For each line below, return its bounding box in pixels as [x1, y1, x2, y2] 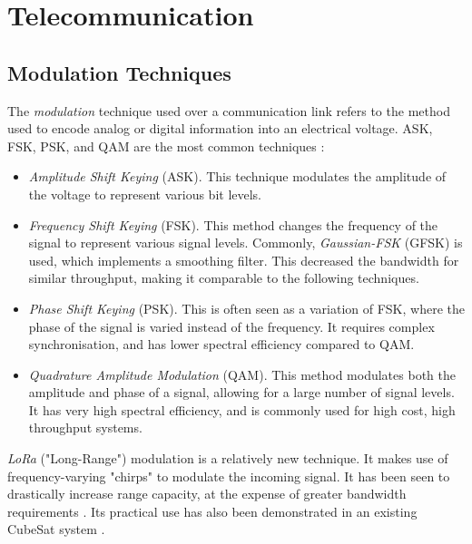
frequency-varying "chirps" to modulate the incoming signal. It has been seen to [7, 466, 450, 485]
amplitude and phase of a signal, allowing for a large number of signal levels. [28, 383, 455, 402]
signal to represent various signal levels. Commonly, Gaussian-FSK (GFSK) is [28, 233, 463, 252]
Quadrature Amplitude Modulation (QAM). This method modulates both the [28, 364, 456, 384]
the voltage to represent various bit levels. [28, 184, 262, 203]
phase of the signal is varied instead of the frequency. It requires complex [28, 316, 435, 335]
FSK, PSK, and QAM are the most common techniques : [7, 136, 325, 155]
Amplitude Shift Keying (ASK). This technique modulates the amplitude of [28, 167, 447, 186]
